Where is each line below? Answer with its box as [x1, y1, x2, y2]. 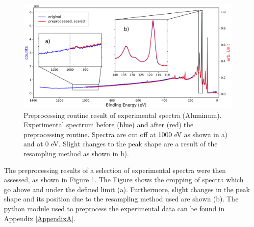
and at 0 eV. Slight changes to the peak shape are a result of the [24, 139, 218, 149]
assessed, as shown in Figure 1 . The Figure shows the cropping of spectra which [4, 174, 244, 185]
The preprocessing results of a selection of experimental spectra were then [4, 165, 226, 175]
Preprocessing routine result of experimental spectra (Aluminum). [24, 110, 222, 120]
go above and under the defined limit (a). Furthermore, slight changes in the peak [4, 184, 250, 194]
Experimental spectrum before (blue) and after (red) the [24, 119, 194, 130]
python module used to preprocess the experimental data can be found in [4, 203, 225, 213]
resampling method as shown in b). [24, 148, 129, 158]
